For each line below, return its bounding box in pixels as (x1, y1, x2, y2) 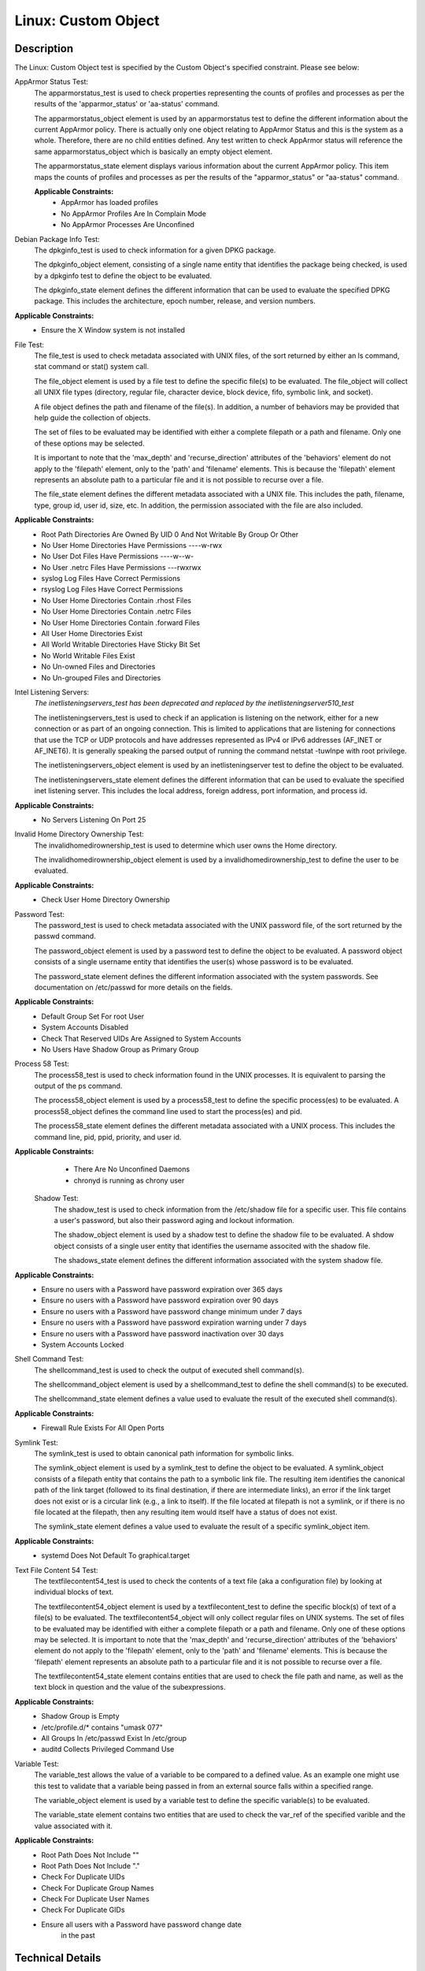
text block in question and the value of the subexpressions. (34, 1682, 226, 1692)
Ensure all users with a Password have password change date (41, 1920, 242, 1929)
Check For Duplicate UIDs (41, 1872, 125, 1882)
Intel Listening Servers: (14, 687, 90, 697)
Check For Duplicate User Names (41, 1895, 150, 1904)
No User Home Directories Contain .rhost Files (41, 595, 192, 605)
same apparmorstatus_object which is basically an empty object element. (34, 147, 273, 156)
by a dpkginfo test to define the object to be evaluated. (34, 270, 213, 280)
